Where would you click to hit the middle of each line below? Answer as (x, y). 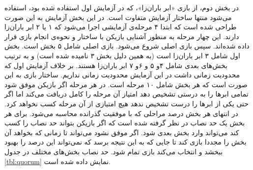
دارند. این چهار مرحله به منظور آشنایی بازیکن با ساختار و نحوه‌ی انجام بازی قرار (122, 36)
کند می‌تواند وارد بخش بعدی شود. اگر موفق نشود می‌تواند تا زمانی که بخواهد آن (122, 132)
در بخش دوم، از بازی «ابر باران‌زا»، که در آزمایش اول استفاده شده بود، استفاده (122, 7)
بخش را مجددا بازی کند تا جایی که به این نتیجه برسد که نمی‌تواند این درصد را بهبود (126, 142)
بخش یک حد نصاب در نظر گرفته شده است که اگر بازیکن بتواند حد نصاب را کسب (125, 123)
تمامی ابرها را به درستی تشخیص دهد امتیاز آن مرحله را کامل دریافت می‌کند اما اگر (126, 94)
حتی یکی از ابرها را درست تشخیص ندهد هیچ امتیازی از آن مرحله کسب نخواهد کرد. (126, 103)
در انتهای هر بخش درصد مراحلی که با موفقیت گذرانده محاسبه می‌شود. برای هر (121, 113)
